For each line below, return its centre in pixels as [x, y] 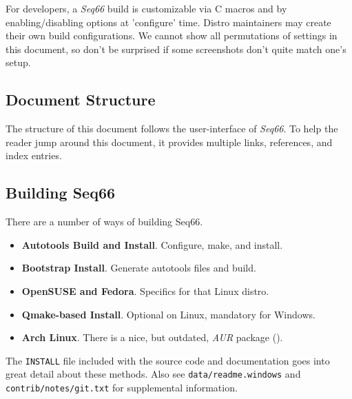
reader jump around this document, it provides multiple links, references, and [169, 142]
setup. [18, 62]
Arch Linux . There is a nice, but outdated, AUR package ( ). [152, 337]
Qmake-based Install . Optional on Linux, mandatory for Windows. [168, 314]
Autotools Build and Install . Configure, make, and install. [152, 244]
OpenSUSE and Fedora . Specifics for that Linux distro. [145, 290]
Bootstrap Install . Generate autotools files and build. [139, 268]
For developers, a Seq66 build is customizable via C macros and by [146, 8]
